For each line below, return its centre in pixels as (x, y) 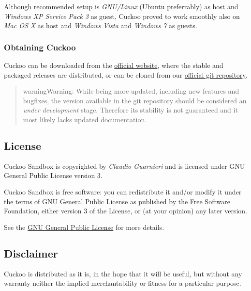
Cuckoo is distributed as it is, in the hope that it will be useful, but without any (123, 273)
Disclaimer (31, 253)
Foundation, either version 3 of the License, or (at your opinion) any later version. (125, 211)
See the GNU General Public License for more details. (84, 227)
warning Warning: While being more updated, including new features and (131, 91)
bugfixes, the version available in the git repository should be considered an (135, 100)
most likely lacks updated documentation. (85, 119)
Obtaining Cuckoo (40, 47)
